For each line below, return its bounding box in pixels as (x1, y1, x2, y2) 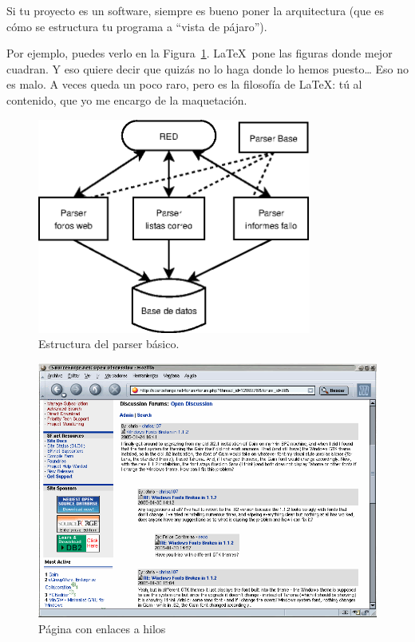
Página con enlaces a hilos (38, 620, 166, 636)
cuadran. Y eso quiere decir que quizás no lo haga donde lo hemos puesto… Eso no (6, 60, 409, 77)
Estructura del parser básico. (38, 335, 180, 352)
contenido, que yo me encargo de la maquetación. (6, 91, 247, 108)
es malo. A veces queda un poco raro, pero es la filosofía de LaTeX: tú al (6, 76, 362, 93)
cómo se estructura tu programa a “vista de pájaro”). (6, 18, 267, 34)
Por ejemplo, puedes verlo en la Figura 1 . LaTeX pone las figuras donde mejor (6, 45, 393, 61)
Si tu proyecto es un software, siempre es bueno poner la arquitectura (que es (6, 2, 385, 18)
